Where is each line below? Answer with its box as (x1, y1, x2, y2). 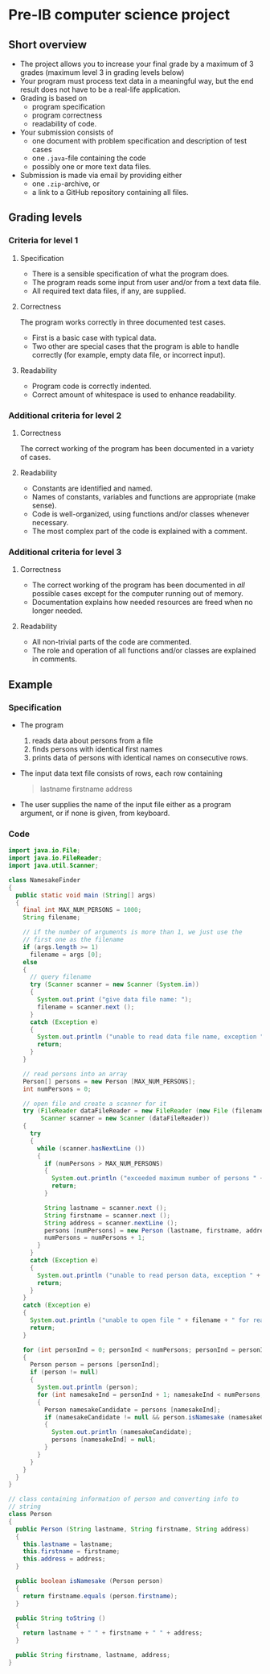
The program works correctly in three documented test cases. (19, 317, 227, 327)
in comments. (31, 654, 78, 664)
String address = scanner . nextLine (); (43, 1219, 178, 1227)
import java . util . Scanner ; (8, 862, 99, 870)
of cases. (19, 452, 51, 462)
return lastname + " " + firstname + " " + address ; (22, 1629, 203, 1637)
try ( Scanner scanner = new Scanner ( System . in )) (29, 980, 199, 988)
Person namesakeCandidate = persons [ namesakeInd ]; (43, 1406, 221, 1414)
